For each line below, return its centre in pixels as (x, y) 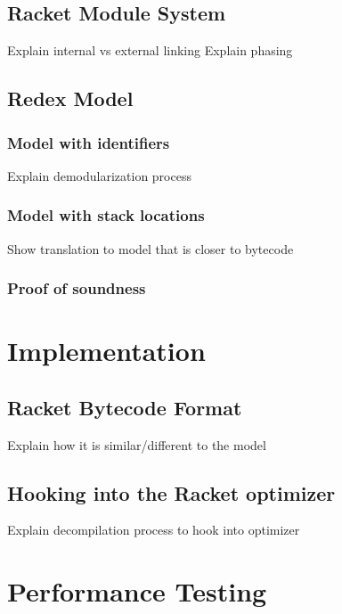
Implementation (106, 351)
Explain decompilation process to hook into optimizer (154, 530)
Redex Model (70, 98)
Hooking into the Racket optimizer (171, 492)
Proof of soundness (77, 288)
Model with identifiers (89, 142)
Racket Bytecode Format (125, 407)
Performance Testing (137, 591)
